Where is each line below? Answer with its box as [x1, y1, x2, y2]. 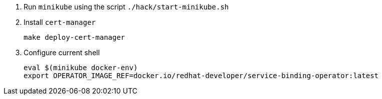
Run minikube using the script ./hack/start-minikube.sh [24, 2, 229, 11]
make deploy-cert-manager [24, 33, 125, 41]
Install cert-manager [24, 18, 96, 26]
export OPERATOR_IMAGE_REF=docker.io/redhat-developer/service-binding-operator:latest [24, 72, 379, 80]
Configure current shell [24, 48, 100, 57]
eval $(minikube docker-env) [24, 64, 138, 72]
